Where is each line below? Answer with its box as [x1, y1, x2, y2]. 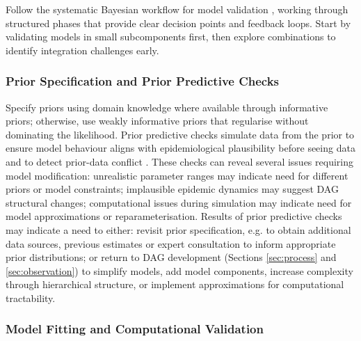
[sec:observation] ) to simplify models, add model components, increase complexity [6, 263, 353, 278]
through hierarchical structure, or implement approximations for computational [6, 277, 344, 292]
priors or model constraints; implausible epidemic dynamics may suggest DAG [6, 182, 339, 196]
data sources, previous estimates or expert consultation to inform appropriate [6, 236, 336, 251]
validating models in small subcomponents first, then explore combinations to [6, 29, 336, 44]
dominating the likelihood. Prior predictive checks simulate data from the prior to [6, 127, 355, 141]
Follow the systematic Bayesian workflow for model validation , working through [6, 2, 348, 16]
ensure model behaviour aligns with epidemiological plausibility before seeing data [6, 141, 355, 155]
